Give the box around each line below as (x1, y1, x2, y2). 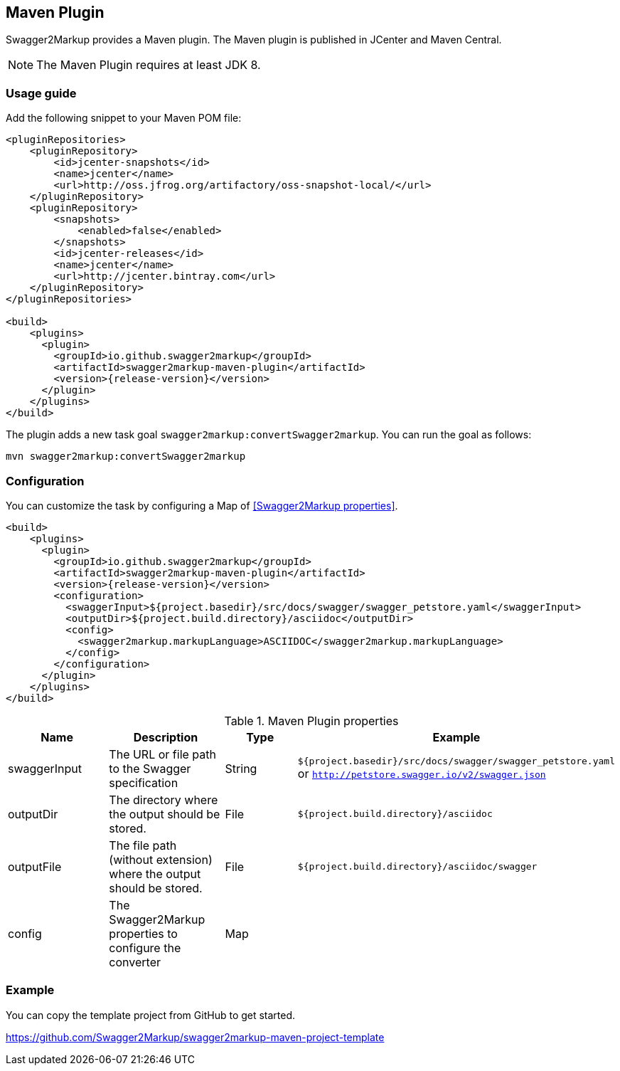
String (225, 761, 257, 776)
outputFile (8, 859, 62, 874)
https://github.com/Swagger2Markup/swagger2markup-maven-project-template (6, 1030, 385, 1043)
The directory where (109, 792, 218, 807)
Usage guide (6, 85, 77, 100)
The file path (109, 838, 177, 853)
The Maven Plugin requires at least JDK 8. (36, 58, 261, 73)
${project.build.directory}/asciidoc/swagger (297, 861, 538, 872)
